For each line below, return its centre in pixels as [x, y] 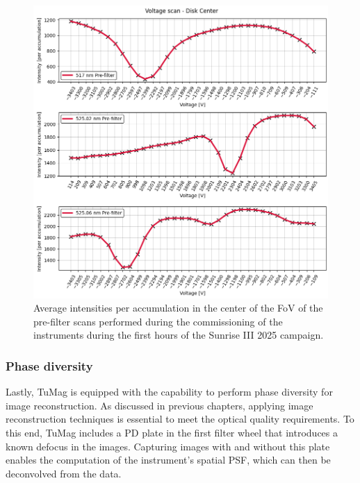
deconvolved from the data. [64, 473]
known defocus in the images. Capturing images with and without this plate [168, 446]
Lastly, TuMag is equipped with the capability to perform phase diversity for [169, 392]
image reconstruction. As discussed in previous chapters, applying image [159, 405]
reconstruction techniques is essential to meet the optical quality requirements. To [180, 419]
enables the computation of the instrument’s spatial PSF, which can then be [168, 460]
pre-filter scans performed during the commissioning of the [158, 321]
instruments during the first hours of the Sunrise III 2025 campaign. [179, 335]
